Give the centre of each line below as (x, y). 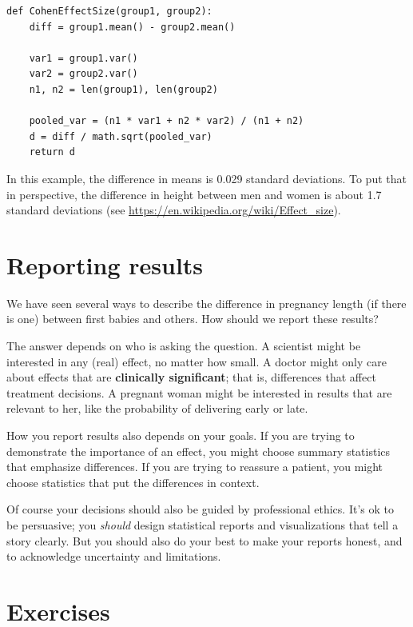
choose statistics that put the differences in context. (133, 482)
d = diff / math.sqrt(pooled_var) (121, 136)
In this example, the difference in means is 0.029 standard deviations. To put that (206, 178)
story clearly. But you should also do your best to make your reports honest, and (205, 540)
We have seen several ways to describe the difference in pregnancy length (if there (206, 303)
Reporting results (105, 264)
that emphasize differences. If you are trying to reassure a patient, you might (195, 467)
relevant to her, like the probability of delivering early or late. (157, 408)
